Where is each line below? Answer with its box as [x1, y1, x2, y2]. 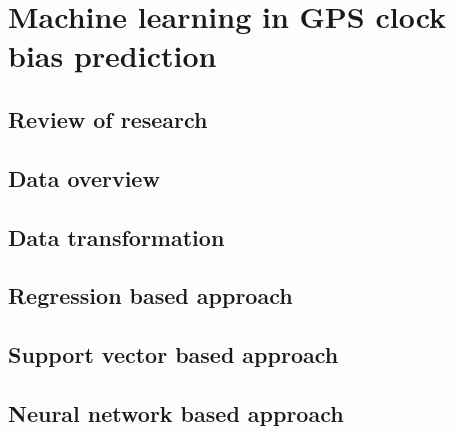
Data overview [8, 162, 160, 193]
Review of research [8, 103, 208, 134]
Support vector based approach [8, 339, 339, 370]
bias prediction [8, 35, 217, 76]
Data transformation [8, 221, 225, 252]
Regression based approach [8, 280, 293, 311]
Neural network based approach [8, 397, 344, 428]
